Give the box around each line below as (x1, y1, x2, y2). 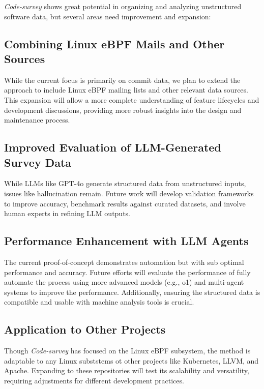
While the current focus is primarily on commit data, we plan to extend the (4, 74, 241, 85)
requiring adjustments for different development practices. (4, 375, 184, 385)
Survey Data (4, 154, 72, 170)
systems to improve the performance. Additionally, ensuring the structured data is (4, 286, 260, 297)
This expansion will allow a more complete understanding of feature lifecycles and (4, 94, 259, 105)
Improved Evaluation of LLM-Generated (4, 139, 221, 155)
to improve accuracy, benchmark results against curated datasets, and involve (4, 198, 246, 208)
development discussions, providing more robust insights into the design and (4, 104, 242, 115)
